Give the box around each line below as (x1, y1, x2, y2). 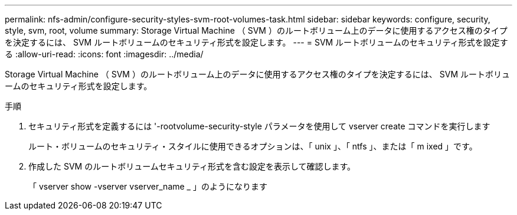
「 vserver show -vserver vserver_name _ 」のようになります (28, 181, 267, 191)
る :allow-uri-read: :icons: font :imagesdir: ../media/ (5, 49, 204, 59)
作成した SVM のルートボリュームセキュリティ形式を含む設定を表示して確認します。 (28, 161, 356, 171)
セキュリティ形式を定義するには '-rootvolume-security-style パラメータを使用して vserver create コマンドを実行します (28, 121, 490, 131)
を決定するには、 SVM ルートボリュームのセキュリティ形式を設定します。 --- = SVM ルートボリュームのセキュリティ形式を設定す (5, 37, 508, 47)
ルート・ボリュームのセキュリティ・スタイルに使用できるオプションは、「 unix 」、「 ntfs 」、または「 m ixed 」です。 (28, 141, 477, 151)
